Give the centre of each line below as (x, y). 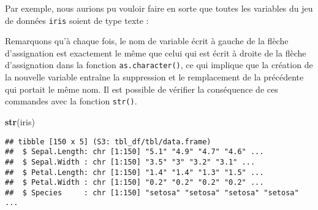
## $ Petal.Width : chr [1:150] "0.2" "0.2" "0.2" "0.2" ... (134, 183)
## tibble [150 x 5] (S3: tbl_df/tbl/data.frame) (108, 142)
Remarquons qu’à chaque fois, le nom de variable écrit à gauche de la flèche (147, 41)
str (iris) (20, 121)
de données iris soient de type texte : (77, 20)
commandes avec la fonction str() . (71, 101)
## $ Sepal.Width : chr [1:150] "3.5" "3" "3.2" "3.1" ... (130, 162)
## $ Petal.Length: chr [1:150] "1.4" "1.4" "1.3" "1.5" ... (134, 172)
